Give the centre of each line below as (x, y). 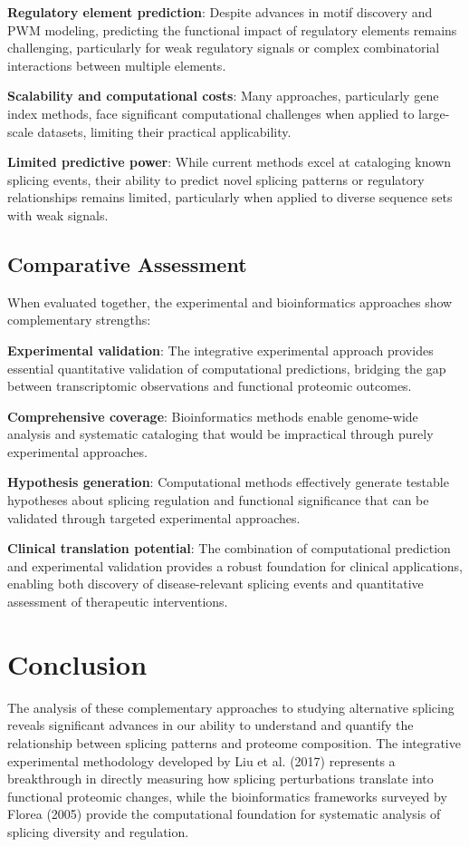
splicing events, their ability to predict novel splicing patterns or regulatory (216, 179)
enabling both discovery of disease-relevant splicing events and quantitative (215, 584)
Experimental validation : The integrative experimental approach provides (220, 350)
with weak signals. (58, 214)
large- (434, 113)
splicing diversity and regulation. (98, 831)
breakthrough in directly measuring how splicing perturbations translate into (220, 779)
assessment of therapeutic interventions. (118, 602)
